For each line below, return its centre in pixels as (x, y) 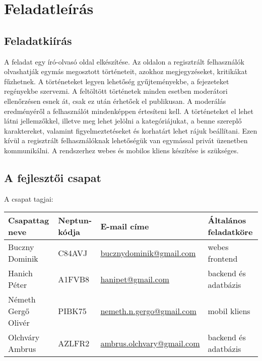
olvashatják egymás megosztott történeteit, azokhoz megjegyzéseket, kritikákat (126, 71)
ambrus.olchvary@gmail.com (150, 343)
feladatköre (230, 232)
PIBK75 (72, 311)
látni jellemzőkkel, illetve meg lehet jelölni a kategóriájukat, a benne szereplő (123, 121)
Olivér (19, 323)
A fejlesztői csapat (53, 177)
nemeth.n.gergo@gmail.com (148, 311)
